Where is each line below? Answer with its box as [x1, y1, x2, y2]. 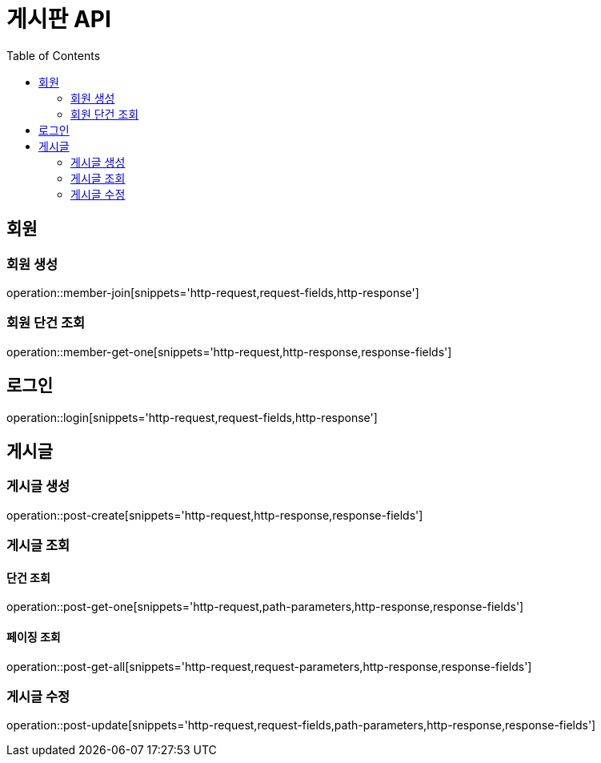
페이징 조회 [6, 629, 61, 644]
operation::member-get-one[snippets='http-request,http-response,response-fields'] [6, 344, 452, 359]
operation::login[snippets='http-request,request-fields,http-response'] [6, 410, 378, 424]
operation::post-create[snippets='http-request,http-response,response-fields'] [6, 508, 423, 522]
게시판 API [6, 6, 111, 33]
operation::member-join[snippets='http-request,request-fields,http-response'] [6, 285, 419, 299]
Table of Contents [6, 48, 101, 62]
